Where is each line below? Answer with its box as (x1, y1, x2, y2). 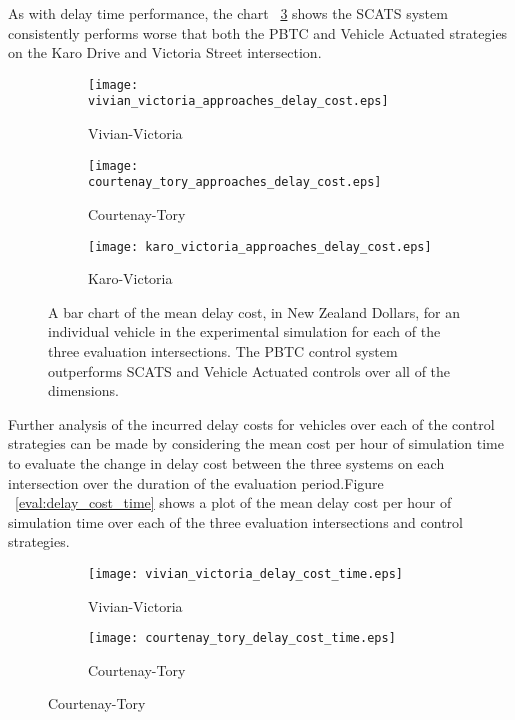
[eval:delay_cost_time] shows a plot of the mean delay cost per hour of (15, 492, 452, 513)
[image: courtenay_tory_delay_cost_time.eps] (88, 631, 396, 646)
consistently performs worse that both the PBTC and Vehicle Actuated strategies (8, 22, 508, 43)
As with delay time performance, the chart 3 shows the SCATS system (8, 3, 448, 23)
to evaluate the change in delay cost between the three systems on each (8, 453, 445, 473)
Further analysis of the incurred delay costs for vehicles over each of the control (8, 413, 495, 434)
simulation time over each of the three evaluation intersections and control (8, 511, 463, 532)
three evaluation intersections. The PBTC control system (48, 341, 398, 362)
